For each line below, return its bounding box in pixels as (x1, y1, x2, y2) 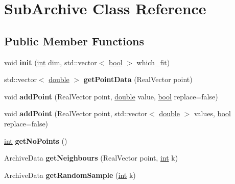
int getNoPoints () (4, 135, 67, 146)
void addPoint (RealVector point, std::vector (4, 108, 148, 119)
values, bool (194, 108, 231, 119)
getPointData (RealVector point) (83, 74, 193, 85)
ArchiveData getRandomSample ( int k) (4, 169, 136, 180)
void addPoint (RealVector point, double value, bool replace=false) (4, 91, 218, 101)
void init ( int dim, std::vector (4, 57, 97, 67)
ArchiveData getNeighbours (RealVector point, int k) (4, 152, 178, 163)
